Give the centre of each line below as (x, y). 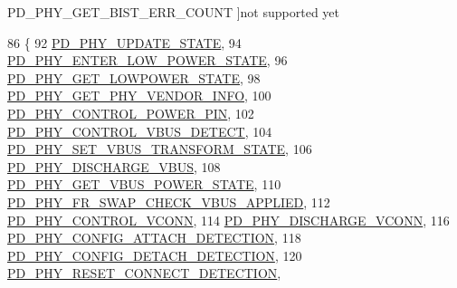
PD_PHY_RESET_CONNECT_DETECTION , (144, 273)
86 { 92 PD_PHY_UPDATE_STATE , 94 (124, 42)
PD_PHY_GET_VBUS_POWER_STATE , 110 (144, 184)
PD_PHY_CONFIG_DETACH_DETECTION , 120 (155, 255)
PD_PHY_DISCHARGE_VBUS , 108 (114, 166)
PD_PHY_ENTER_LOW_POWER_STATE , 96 (148, 60)
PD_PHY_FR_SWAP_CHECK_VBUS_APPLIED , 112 (169, 202)
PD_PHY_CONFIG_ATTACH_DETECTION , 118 (154, 238)
